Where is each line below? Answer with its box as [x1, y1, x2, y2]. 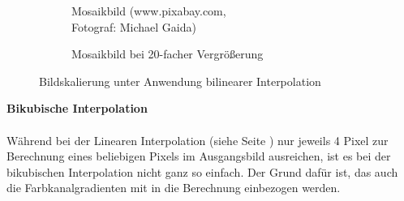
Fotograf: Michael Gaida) [71, 18, 196, 35]
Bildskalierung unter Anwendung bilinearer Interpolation [39, 72, 321, 89]
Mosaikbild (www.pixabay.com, [71, 2, 226, 19]
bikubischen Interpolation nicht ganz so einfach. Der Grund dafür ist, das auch [6, 163, 398, 180]
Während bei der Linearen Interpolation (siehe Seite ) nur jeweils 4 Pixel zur [6, 131, 389, 148]
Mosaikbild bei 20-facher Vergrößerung [71, 45, 264, 62]
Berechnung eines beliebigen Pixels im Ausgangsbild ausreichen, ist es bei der [6, 148, 391, 165]
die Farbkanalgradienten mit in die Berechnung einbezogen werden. [6, 179, 341, 196]
